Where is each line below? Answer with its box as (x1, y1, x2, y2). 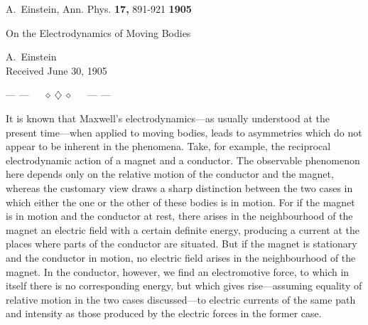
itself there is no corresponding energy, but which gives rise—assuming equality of (6, 278, 362, 293)
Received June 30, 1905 (6, 63, 107, 78)
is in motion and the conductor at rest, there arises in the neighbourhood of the (6, 208, 353, 223)
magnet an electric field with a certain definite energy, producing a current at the (6, 222, 360, 237)
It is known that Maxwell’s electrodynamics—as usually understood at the (6, 110, 330, 125)
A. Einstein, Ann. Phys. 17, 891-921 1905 (6, 1, 192, 16)
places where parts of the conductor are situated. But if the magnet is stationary (6, 236, 357, 251)
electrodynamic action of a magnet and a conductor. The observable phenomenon (6, 152, 360, 167)
